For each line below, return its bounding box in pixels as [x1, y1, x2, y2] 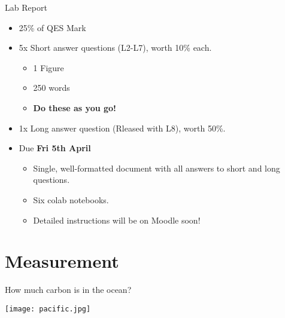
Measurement [5, 249, 119, 273]
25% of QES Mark [19, 21, 86, 33]
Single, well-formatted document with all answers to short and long [33, 161, 280, 174]
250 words [33, 81, 70, 94]
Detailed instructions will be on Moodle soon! [33, 213, 201, 226]
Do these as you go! [33, 101, 116, 114]
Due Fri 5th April [19, 142, 91, 154]
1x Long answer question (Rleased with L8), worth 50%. [19, 121, 226, 134]
